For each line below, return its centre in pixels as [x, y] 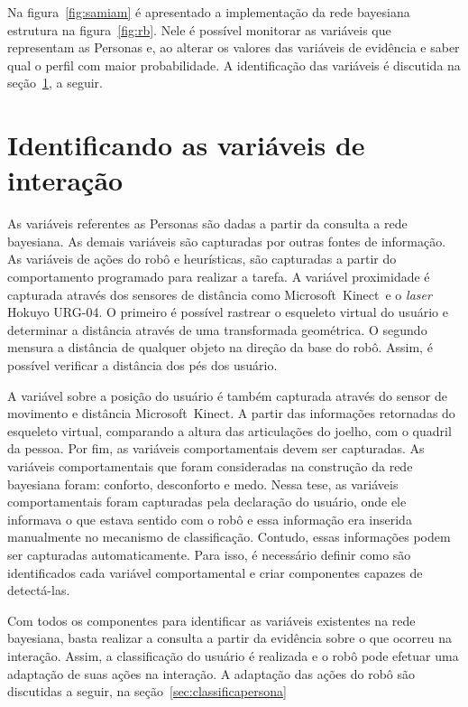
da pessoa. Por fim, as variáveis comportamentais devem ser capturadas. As [216, 448]
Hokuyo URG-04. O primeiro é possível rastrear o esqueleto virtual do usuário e [228, 312]
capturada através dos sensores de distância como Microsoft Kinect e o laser [220, 294]
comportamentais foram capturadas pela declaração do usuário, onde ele [207, 502]
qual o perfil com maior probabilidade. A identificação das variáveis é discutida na [234, 65]
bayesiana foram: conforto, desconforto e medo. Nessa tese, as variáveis [203, 484]
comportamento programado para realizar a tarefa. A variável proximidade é [219, 277]
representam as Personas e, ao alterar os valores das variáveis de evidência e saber [234, 47]
